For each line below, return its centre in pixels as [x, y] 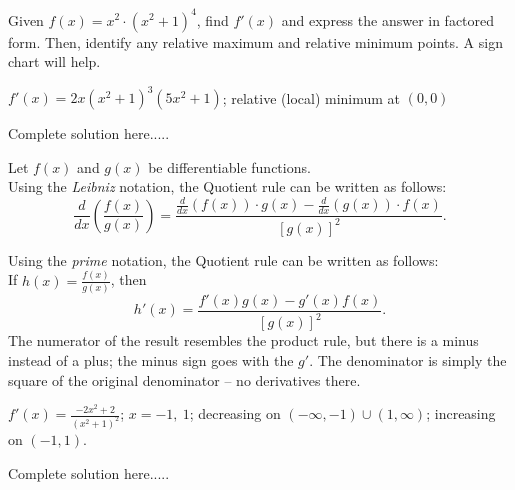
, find [212, 19]
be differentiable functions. [229, 166]
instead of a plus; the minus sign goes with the [151, 359]
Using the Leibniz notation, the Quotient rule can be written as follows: [227, 186]
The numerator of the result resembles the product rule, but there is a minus [243, 340]
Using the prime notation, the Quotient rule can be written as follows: [223, 259]
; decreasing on [235, 413]
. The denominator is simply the [408, 359]
